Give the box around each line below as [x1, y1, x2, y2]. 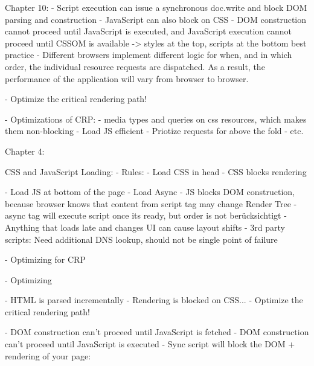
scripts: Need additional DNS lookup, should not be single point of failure [5, 233, 278, 245]
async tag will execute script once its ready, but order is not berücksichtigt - [5, 209, 287, 222]
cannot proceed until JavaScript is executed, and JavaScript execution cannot [5, 25, 292, 37]
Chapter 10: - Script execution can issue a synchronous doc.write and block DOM [5, 1, 307, 13]
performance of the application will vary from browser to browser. [5, 72, 249, 85]
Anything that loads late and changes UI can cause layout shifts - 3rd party [5, 220, 286, 233]
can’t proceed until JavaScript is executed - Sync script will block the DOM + [5, 338, 295, 350]
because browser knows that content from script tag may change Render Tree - [5, 197, 297, 210]
